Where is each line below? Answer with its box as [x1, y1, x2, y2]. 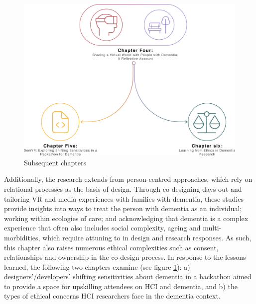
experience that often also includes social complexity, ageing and [4, 223, 201, 233]
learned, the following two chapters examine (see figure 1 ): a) [4, 261, 190, 272]
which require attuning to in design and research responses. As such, [42, 232, 252, 242]
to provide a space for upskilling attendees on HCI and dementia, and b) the [4, 281, 238, 291]
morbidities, [4, 232, 40, 242]
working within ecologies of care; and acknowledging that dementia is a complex [4, 213, 249, 223]
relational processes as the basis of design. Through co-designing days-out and [4, 183, 242, 194]
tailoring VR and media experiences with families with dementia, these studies [4, 193, 244, 204]
